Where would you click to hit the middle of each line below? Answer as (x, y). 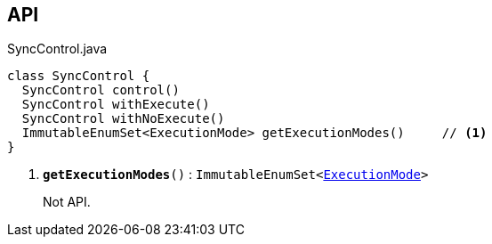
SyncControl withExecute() (116, 105)
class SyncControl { (79, 76)
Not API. (67, 202)
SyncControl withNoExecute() (123, 119)
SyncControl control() (101, 90)
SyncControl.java (57, 49)
